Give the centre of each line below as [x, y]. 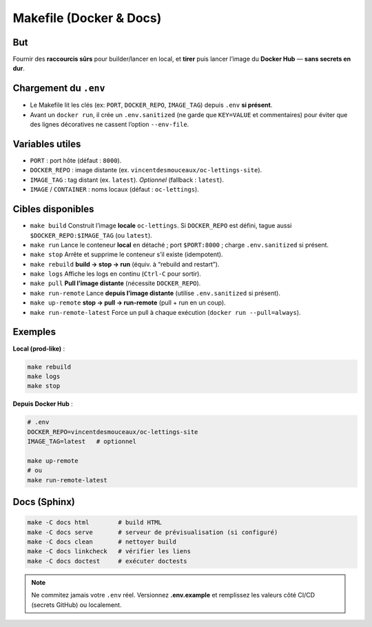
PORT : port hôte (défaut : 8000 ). [76, 161]
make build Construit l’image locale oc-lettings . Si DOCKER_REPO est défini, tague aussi [161, 226]
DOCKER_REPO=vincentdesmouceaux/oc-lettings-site [113, 432]
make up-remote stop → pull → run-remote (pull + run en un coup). [128, 302]
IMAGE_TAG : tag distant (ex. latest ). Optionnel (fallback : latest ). [127, 180]
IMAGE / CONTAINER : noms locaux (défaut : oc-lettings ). [114, 189]
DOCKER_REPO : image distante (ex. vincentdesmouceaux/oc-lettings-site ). [146, 170]
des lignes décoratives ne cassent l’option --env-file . [110, 125]
